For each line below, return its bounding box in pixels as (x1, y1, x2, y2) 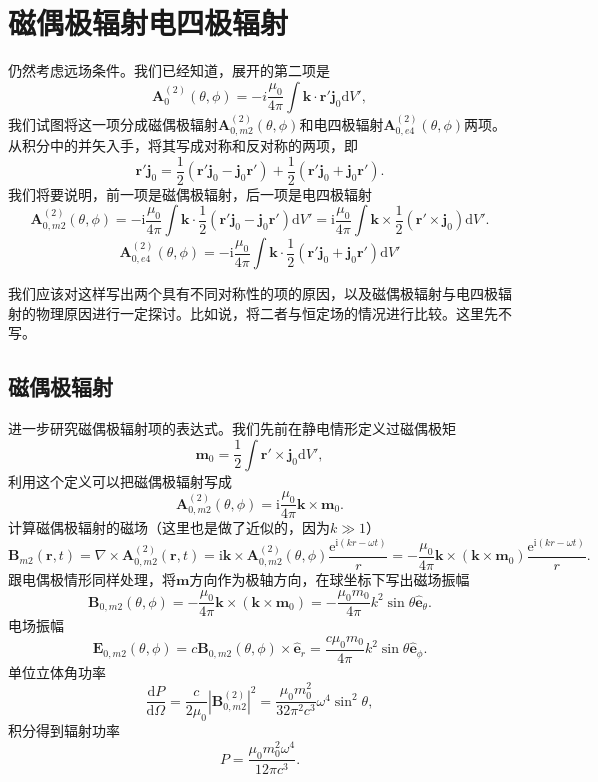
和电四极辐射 (299, 113, 384, 134)
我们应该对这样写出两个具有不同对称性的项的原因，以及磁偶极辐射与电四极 (8, 283, 498, 304)
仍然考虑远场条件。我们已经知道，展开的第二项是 (8, 60, 330, 81)
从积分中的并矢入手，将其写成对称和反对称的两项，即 (8, 134, 358, 155)
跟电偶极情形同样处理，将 (8, 568, 176, 589)
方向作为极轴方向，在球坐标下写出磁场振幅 (189, 568, 470, 589)
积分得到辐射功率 (8, 720, 120, 741)
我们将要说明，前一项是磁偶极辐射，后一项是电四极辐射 (8, 183, 372, 204)
